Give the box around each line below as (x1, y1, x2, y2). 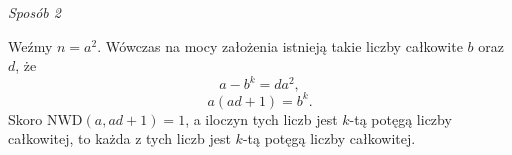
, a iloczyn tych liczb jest (185, 108, 338, 129)
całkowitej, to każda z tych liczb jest (8, 128, 231, 149)
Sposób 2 (8, 2, 61, 22)
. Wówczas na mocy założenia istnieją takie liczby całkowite (97, 35, 463, 56)
